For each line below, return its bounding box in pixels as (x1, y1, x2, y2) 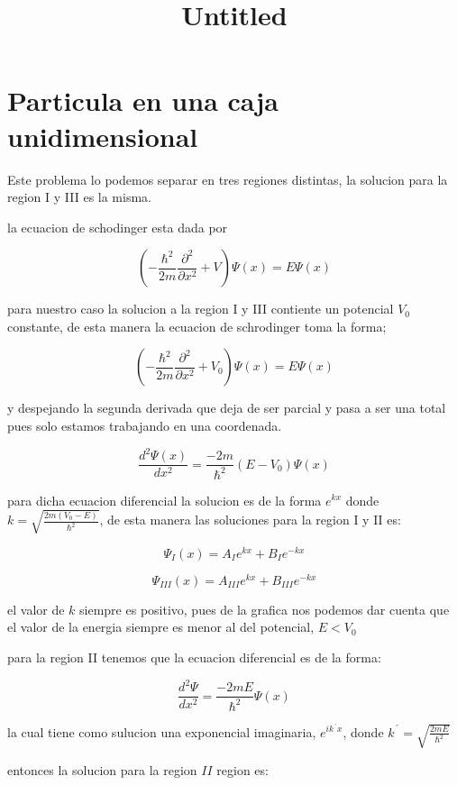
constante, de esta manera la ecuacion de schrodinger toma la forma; (7, 316, 387, 335)
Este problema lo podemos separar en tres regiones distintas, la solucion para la (7, 169, 448, 188)
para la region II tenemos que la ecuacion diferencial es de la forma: (7, 648, 381, 667)
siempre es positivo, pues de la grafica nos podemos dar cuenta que (79, 599, 450, 618)
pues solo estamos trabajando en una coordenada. (7, 416, 282, 435)
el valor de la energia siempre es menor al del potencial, (7, 617, 315, 636)
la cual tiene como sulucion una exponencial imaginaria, (7, 722, 316, 741)
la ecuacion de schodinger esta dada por (7, 217, 228, 236)
